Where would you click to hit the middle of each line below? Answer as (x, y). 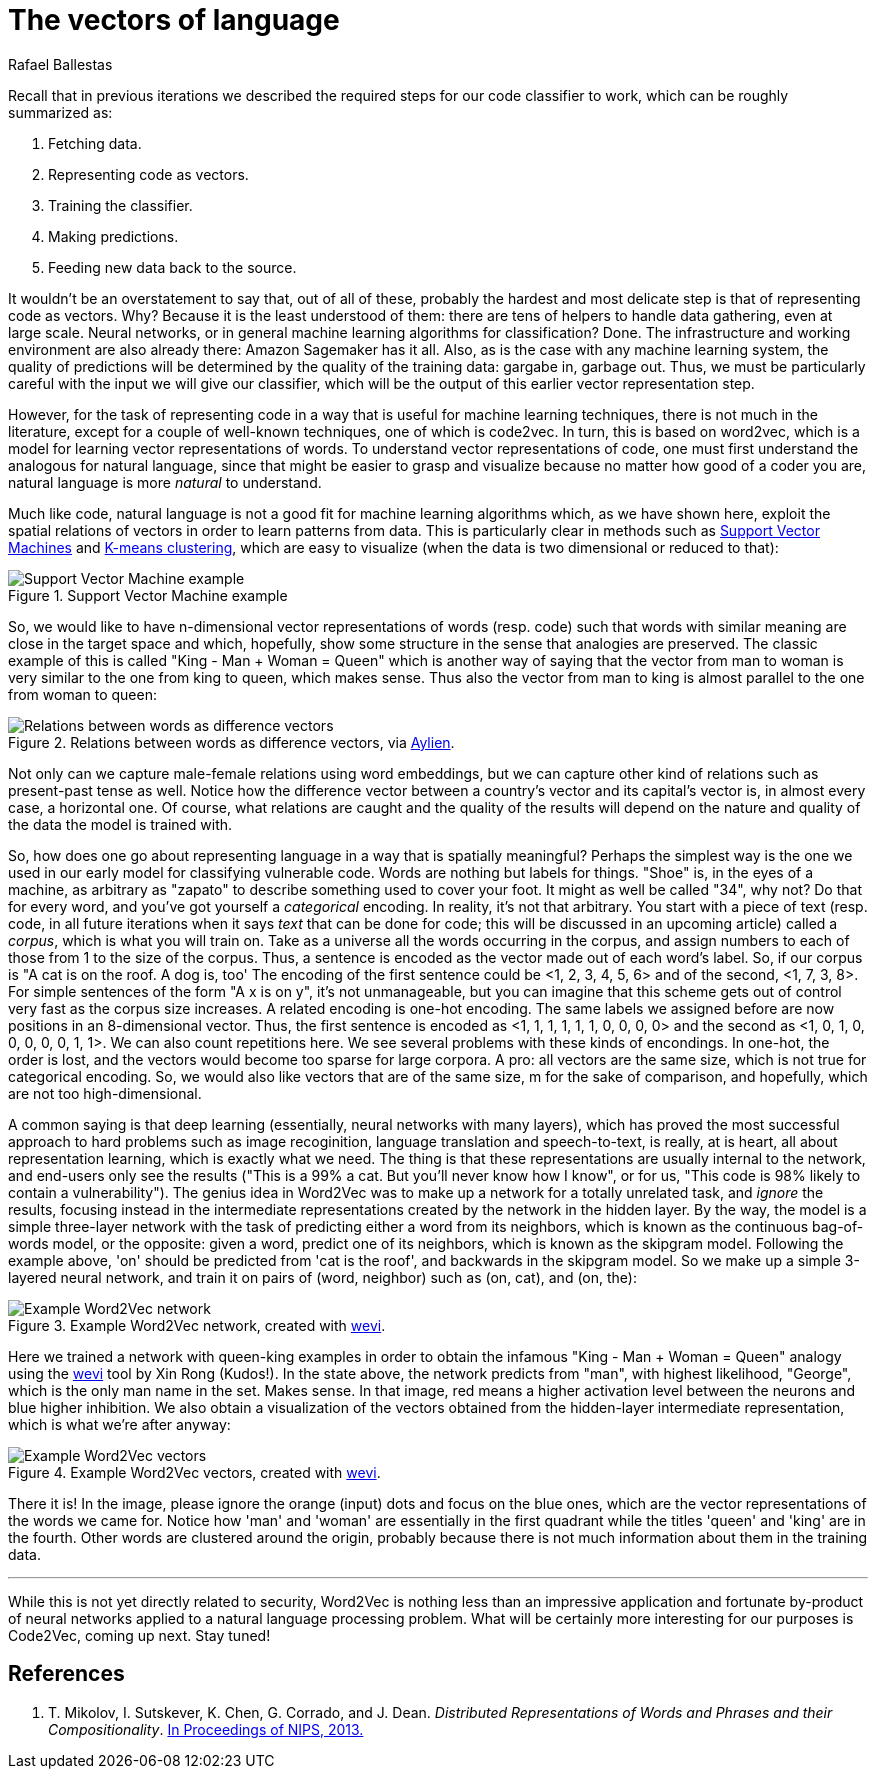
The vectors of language (174, 20)
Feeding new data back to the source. (172, 267)
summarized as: (60, 112)
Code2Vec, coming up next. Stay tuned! (139, 1635)
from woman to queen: (83, 694)
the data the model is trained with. (120, 824)
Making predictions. (113, 236)
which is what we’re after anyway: (119, 1424)
